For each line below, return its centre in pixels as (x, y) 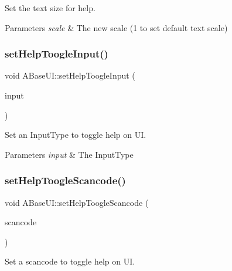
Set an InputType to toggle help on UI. (76, 135)
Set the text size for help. (50, 8)
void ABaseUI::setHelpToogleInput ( (70, 75)
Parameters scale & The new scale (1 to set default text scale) (116, 27)
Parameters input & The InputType (69, 154)
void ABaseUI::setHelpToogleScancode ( (77, 202)
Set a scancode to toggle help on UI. (70, 261)
